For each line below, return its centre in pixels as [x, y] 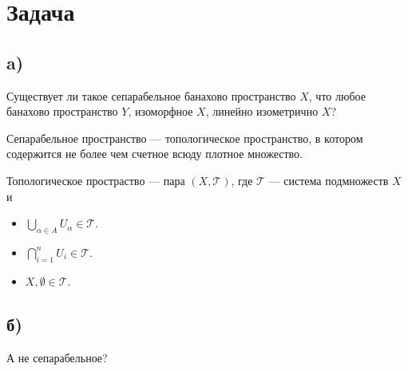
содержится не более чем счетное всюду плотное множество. [154, 154]
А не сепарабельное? [57, 357]
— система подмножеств [329, 180]
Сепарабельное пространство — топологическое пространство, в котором [185, 138]
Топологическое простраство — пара [96, 180]
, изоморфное [160, 111]
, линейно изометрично [262, 111]
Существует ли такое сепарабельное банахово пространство [151, 95]
